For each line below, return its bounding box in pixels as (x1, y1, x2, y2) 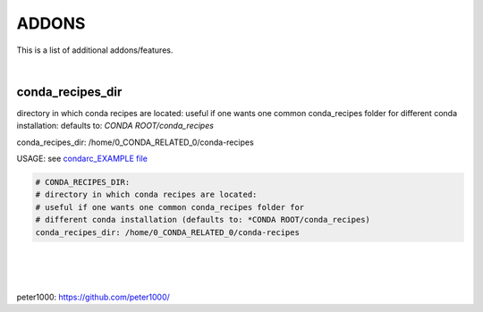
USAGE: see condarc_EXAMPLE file (16, 153, 148, 164)
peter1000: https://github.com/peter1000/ (16, 291, 170, 302)
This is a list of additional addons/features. (16, 45, 174, 55)
